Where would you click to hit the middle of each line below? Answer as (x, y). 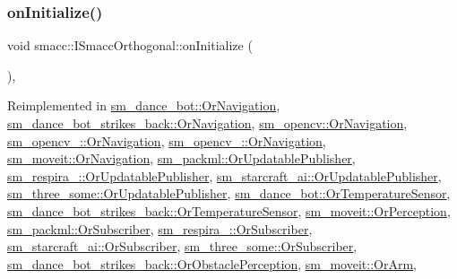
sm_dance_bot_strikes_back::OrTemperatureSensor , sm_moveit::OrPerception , (229, 210)
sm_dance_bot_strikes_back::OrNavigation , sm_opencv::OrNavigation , (207, 123)
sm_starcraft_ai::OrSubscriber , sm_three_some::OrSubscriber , (182, 246)
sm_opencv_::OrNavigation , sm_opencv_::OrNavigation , (167, 140)
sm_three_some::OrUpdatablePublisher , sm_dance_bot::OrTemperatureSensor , (229, 193)
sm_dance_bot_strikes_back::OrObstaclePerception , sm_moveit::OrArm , (212, 263)
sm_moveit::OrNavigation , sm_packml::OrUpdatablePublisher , (181, 158)
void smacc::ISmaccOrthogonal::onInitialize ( (130, 45)
